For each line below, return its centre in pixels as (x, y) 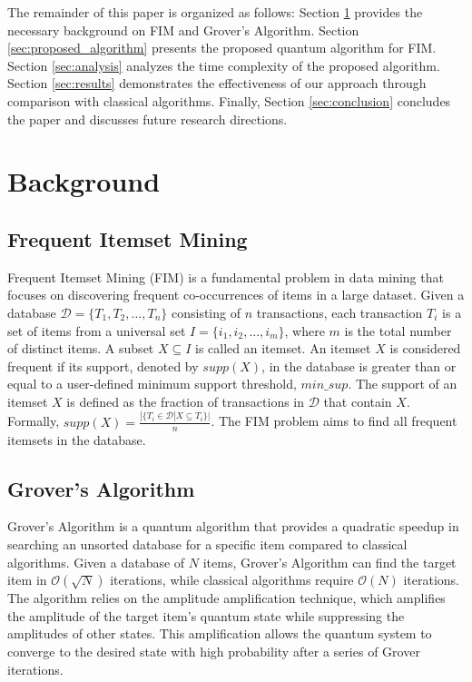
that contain (358, 401)
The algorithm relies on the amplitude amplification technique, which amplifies (226, 598)
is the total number (398, 330)
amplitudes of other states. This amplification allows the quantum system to (220, 633)
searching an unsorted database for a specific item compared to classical (207, 544)
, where (305, 330)
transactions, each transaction (339, 312)
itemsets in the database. (77, 439)
